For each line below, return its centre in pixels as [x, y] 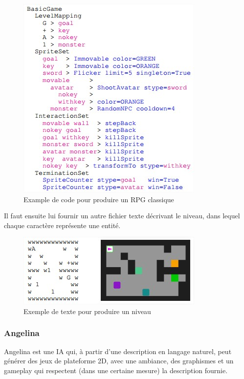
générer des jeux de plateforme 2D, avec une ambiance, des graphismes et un [119, 361]
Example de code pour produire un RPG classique [99, 199]
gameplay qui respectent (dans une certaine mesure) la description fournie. [116, 370]
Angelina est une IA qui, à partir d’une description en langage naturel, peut [118, 351]
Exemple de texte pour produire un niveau [87, 311]
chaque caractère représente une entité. [62, 225]
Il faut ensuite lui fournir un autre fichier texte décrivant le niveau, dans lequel [122, 216]
